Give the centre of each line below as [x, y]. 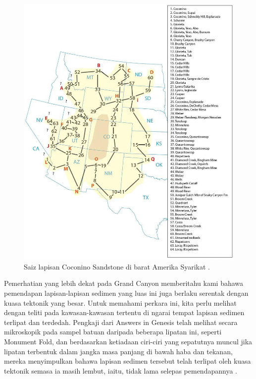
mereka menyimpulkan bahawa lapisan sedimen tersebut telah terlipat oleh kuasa [128, 361]
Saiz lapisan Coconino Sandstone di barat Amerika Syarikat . [117, 266]
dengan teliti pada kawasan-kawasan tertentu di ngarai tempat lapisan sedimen [124, 312]
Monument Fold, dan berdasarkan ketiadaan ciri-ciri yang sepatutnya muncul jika [128, 341]
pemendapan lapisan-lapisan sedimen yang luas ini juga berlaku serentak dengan [126, 293]
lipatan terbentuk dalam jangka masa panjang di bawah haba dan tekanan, [118, 351]
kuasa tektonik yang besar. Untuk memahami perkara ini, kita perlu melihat [120, 302]
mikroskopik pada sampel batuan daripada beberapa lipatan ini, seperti [113, 332]
